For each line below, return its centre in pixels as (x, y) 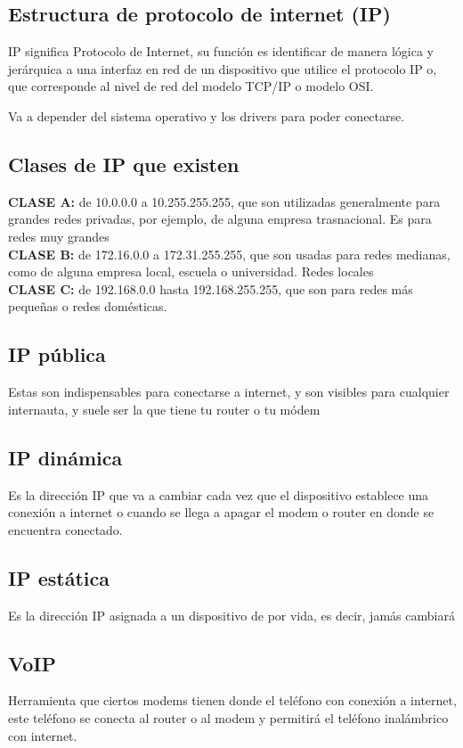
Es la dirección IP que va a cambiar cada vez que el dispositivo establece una (219, 494)
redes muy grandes (59, 236)
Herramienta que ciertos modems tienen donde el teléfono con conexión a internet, (232, 700)
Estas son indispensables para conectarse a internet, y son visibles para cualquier (229, 392)
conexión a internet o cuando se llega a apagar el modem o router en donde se (221, 512)
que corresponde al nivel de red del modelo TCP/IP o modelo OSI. (191, 86)
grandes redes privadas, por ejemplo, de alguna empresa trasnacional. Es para (220, 219)
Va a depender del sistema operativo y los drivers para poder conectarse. (207, 115)
